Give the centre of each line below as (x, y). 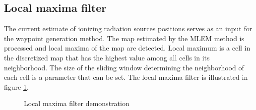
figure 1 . (16, 86)
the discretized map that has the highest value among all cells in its (107, 57)
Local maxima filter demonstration (77, 103)
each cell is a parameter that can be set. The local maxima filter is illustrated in (126, 77)
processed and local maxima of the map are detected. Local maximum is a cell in (127, 48)
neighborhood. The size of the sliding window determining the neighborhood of (124, 67)
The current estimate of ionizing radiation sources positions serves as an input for (128, 28)
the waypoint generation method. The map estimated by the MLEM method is (124, 38)
